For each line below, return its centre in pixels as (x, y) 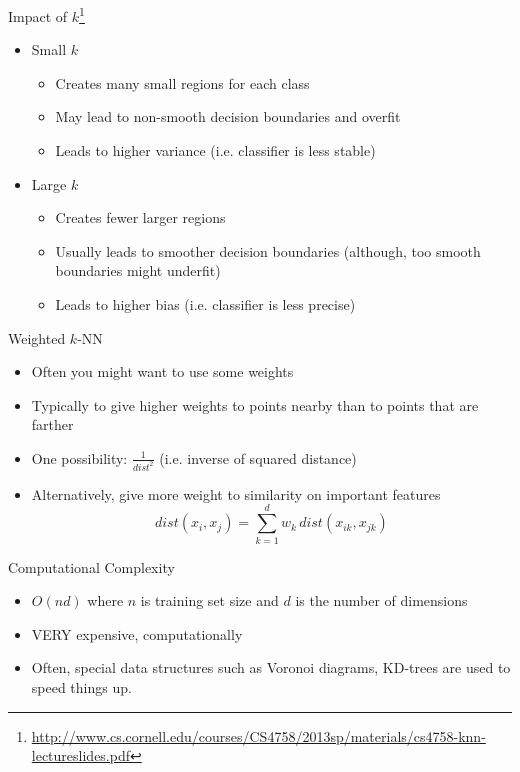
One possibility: (79, 457)
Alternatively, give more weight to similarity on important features (236, 493)
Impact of (38, 15)
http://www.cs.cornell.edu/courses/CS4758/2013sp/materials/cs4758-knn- (258, 735)
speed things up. (81, 686)
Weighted (37, 337)
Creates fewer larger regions (140, 217)
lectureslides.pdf (81, 755)
